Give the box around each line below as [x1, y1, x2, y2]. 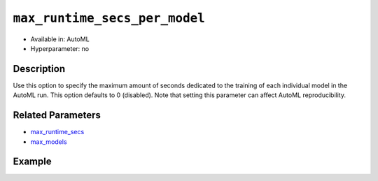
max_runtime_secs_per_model [13, 10, 206, 26]
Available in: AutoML [30, 35, 90, 43]
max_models [30, 137, 67, 146]
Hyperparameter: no [30, 44, 90, 52]
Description [13, 63, 66, 75]
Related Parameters [13, 109, 101, 122]
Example [13, 156, 52, 168]
